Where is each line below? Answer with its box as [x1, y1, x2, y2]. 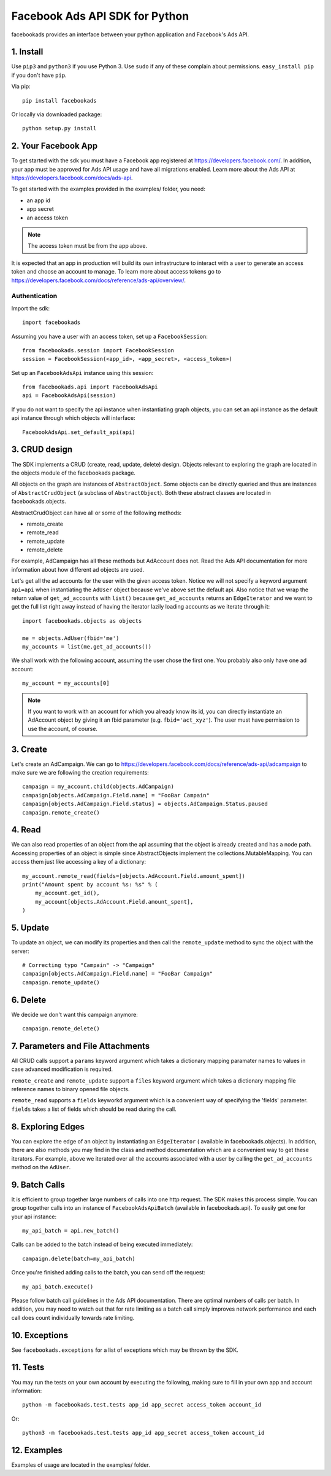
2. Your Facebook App [11, 141, 98, 151]
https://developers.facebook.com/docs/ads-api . [11, 174, 133, 181]
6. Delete [11, 995, 47, 1005]
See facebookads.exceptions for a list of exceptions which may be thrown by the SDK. [11, 1346, 238, 1354]
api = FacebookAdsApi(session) [22, 392, 116, 399]
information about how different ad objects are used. [11, 566, 145, 573]
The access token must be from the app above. [28, 242, 147, 250]
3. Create [11, 744, 47, 754]
